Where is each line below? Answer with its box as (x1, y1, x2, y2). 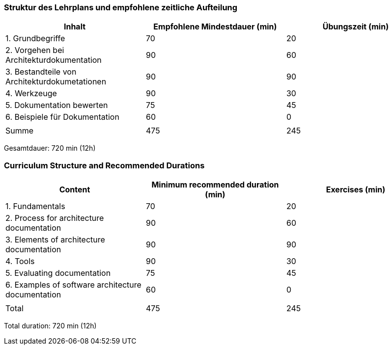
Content (59, 185, 90, 195)
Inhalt (63, 22, 86, 32)
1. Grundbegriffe (5, 33, 65, 44)
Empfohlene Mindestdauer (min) (153, 22, 277, 32)
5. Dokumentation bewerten (5, 100, 108, 110)
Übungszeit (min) (322, 22, 389, 32)
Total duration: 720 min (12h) (4, 322, 97, 330)
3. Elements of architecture (5, 235, 105, 245)
